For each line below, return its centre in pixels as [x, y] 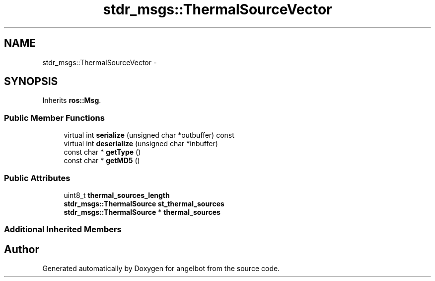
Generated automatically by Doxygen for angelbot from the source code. [161, 269]
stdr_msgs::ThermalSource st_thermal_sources [144, 203]
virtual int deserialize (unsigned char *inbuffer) [141, 144]
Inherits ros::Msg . [72, 100]
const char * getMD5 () [102, 161]
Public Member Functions [54, 118]
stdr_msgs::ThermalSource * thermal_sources [142, 212]
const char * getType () [102, 152]
